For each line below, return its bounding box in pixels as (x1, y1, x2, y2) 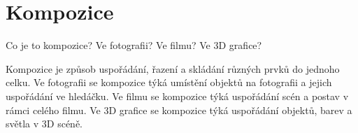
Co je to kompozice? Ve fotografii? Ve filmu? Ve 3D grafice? (6, 38, 262, 52)
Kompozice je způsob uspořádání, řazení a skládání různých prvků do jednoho (6, 61, 340, 76)
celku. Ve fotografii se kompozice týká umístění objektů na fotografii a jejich (6, 75, 332, 90)
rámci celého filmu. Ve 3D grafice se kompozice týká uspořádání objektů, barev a (6, 102, 352, 117)
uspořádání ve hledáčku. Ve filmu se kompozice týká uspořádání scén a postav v (6, 88, 349, 103)
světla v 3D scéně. (6, 116, 83, 131)
